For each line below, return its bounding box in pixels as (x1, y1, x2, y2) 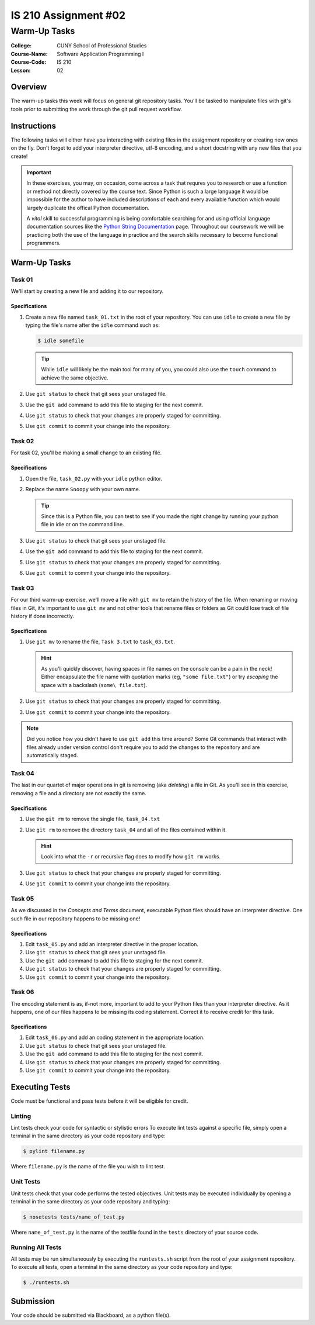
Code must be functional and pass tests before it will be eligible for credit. (10, 1097, 188, 1105)
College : (10, 42, 32, 49)
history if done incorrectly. (10, 612, 75, 619)
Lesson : (10, 67, 31, 74)
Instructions (10, 120, 57, 131)
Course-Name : (10, 50, 48, 57)
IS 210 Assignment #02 (10, 9, 125, 22)
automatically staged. (26, 752, 78, 759)
